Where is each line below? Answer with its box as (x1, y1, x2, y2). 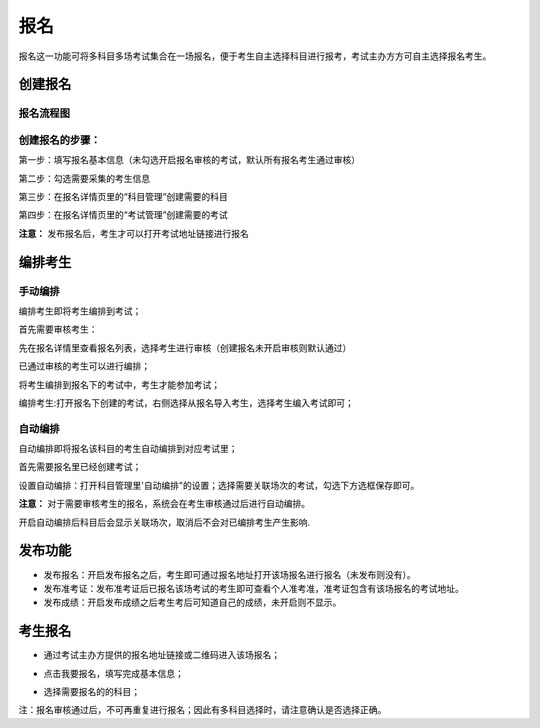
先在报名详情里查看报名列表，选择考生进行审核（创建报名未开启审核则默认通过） (18, 341, 352, 354)
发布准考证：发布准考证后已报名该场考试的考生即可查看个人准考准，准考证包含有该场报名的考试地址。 (43, 582, 464, 594)
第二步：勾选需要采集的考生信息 (18, 172, 150, 184)
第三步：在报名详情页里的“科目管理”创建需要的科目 (18, 191, 229, 203)
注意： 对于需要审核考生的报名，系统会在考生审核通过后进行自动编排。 (18, 498, 310, 510)
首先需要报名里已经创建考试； (18, 461, 142, 473)
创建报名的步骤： (18, 133, 101, 147)
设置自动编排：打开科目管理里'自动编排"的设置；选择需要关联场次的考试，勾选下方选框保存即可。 (18, 479, 420, 491)
